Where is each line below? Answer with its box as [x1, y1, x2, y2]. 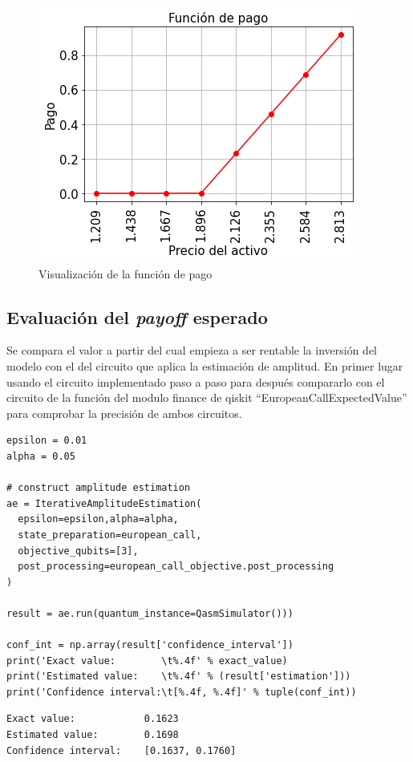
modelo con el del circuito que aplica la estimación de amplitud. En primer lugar [6, 357, 403, 374]
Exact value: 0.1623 [6, 713, 179, 725]
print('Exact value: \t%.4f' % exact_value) [6, 655, 288, 667]
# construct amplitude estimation [6, 482, 191, 494]
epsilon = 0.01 [6, 435, 87, 447]
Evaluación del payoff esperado [6, 304, 268, 329]
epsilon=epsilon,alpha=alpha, [18, 513, 179, 525]
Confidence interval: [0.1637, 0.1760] [6, 744, 237, 756]
